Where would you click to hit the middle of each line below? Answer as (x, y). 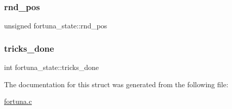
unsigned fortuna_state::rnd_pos (56, 26)
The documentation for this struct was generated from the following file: (116, 84)
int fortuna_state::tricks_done (51, 67)
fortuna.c (18, 101)
